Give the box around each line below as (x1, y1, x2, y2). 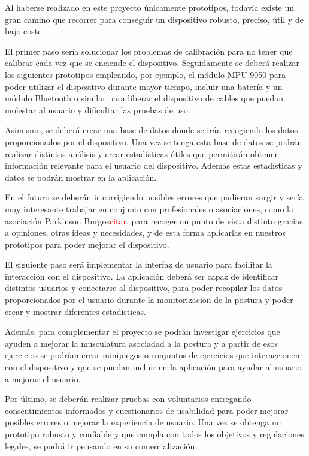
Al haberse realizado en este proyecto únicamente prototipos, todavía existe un (5, 1, 295, 13)
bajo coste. (5, 25, 44, 37)
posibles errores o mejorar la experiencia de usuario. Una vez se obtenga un (5, 416, 281, 428)
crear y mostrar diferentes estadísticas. (5, 305, 146, 317)
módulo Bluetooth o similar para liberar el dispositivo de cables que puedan (5, 92, 284, 104)
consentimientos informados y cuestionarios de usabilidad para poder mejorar (5, 404, 289, 416)
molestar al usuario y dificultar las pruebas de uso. (5, 103, 190, 116)
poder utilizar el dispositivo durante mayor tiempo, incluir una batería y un (5, 80, 283, 92)
